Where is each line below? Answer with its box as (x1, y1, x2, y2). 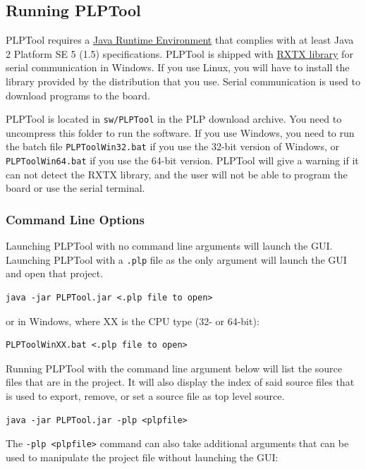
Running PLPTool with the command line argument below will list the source (6, 360, 343, 375)
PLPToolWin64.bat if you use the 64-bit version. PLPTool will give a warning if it (6, 153, 359, 168)
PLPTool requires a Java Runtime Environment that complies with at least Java (6, 32, 354, 47)
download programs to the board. (6, 87, 150, 102)
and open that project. (6, 266, 104, 281)
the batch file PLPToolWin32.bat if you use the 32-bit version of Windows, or (6, 139, 340, 154)
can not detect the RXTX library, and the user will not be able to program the (6, 166, 348, 181)
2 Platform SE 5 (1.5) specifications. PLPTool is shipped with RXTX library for (6, 46, 353, 61)
